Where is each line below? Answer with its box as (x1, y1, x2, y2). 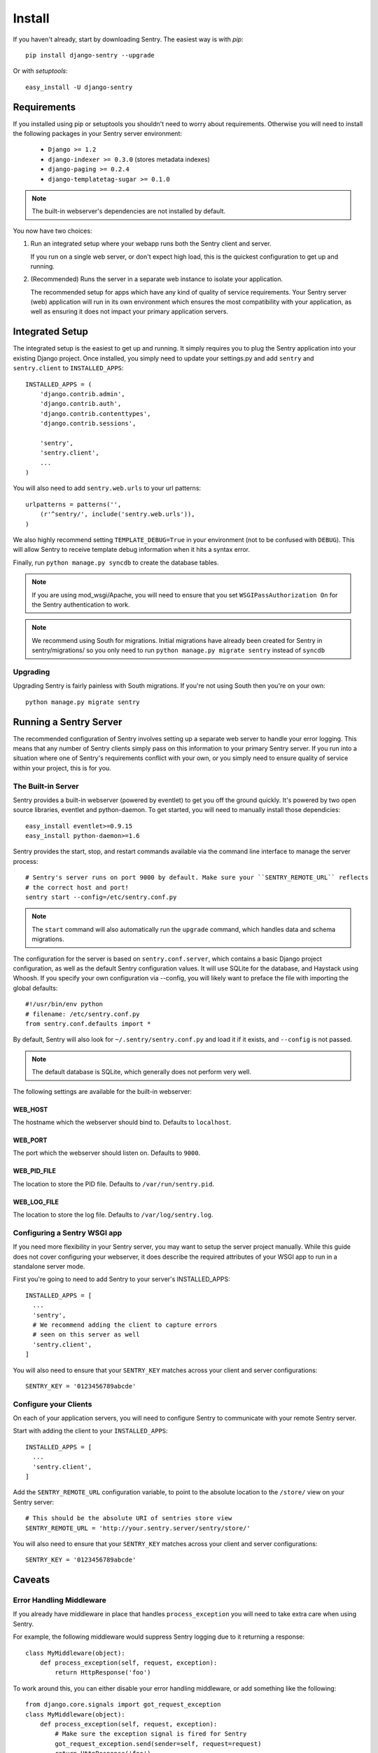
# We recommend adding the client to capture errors (32, 1320, 218, 1329)
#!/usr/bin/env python (25, 1000, 104, 1008)
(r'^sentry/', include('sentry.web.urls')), (39, 510, 195, 518)
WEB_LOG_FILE (13, 1198, 59, 1206)
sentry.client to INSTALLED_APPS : (13, 364, 124, 372)
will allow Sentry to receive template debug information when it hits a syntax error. (13, 546, 251, 554)
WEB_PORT (13, 1136, 48, 1144)
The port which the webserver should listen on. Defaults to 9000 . (13, 1149, 201, 1157)
